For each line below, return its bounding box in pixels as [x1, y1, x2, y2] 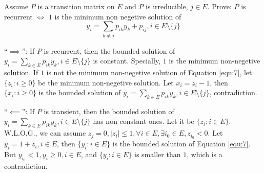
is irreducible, [146, 1, 188, 11]
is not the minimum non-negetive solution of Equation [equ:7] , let [46, 67, 252, 77]
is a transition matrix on [37, 1, 115, 11]
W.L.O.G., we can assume [4, 127, 86, 138]
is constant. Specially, [93, 55, 161, 66]
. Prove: [207, 1, 232, 11]
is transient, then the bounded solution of [44, 105, 174, 116]
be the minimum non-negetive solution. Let [38, 77, 174, 88]
